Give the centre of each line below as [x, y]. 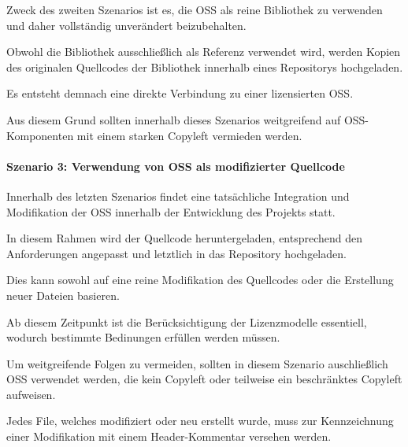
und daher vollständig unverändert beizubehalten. [126, 25]
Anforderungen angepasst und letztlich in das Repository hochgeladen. [176, 253]
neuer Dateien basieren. [63, 295]
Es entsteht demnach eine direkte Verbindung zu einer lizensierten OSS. [180, 93]
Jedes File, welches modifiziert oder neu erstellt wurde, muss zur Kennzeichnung [200, 421]
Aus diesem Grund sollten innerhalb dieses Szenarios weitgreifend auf [174, 119]
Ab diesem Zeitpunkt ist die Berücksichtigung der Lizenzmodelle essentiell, [187, 321]
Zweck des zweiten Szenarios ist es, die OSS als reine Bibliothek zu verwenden [195, 9]
